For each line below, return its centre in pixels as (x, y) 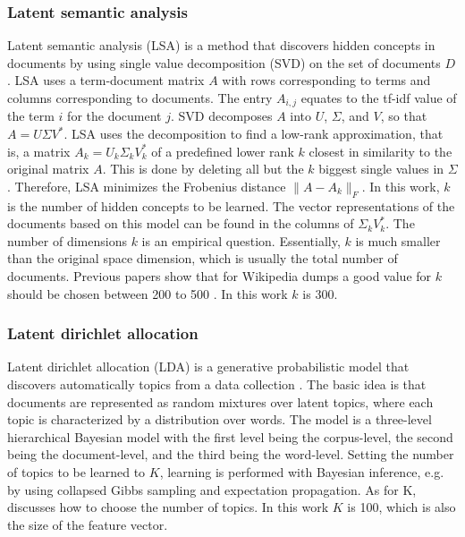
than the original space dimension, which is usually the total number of (203, 258)
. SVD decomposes (221, 116)
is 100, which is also (402, 507)
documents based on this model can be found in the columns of (181, 223)
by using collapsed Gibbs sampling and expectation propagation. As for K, (212, 489)
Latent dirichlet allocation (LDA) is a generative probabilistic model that (208, 367)
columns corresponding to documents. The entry (140, 98)
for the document (114, 116)
